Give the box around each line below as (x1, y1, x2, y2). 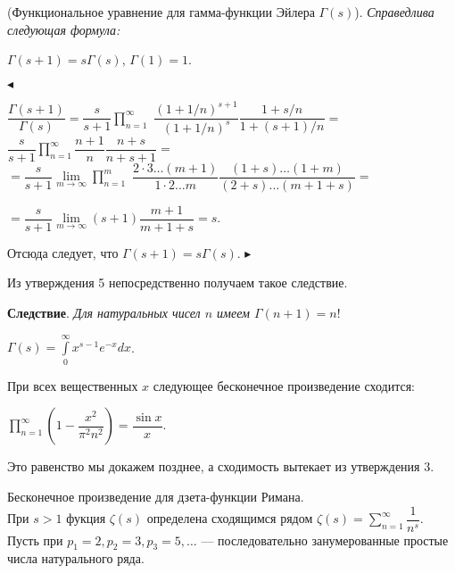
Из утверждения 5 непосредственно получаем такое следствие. (7, 273, 348, 292)
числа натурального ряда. (7, 549, 145, 568)
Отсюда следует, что (7, 243, 119, 262)
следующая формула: (7, 20, 120, 38)
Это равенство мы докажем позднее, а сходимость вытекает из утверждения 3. (7, 457, 434, 476)
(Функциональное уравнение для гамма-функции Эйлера (7, 3, 315, 21)
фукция (66, 509, 106, 527)
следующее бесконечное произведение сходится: (153, 376, 416, 394)
